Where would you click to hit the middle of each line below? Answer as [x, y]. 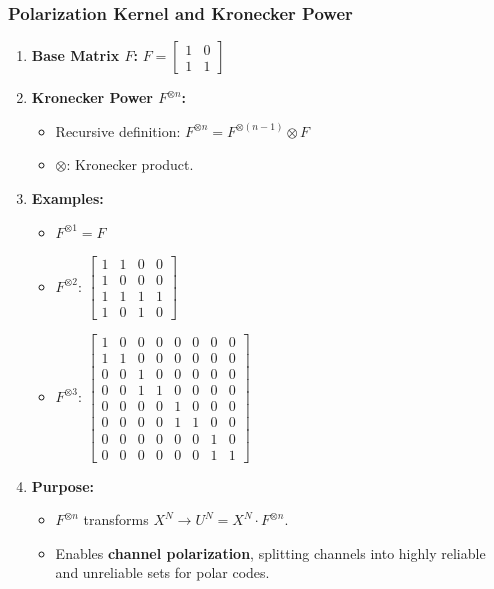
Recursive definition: [118, 130]
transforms [116, 519]
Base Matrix [75, 55]
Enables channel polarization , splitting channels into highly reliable [270, 552]
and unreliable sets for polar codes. [162, 572]
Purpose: [63, 485]
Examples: [67, 198]
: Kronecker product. [130, 164]
